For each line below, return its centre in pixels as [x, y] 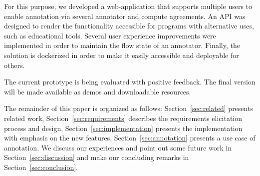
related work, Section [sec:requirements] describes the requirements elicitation [123, 118]
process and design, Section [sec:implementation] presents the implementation [123, 128]
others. [14, 65]
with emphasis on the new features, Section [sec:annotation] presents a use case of [130, 138]
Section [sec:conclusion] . [41, 167]
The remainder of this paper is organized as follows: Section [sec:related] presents [129, 108]
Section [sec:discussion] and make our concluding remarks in [97, 157]
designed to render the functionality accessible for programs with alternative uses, [129, 26]
